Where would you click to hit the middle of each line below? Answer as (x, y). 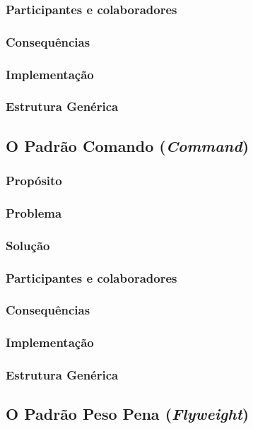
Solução (28, 245)
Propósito (34, 181)
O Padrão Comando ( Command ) (128, 145)
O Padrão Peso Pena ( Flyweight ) (128, 414)
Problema (34, 212)
